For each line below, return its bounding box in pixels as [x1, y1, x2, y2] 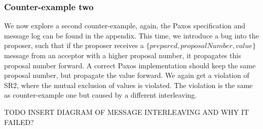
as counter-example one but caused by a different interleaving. [4, 90, 197, 100]
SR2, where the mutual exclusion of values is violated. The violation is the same [4, 79, 253, 90]
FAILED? [4, 116, 34, 127]
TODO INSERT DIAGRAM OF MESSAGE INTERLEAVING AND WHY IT [4, 106, 249, 117]
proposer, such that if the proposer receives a [4, 40, 144, 51]
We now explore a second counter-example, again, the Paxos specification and [4, 20, 246, 31]
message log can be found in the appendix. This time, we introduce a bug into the [4, 30, 259, 40]
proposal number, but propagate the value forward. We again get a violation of [4, 70, 249, 80]
